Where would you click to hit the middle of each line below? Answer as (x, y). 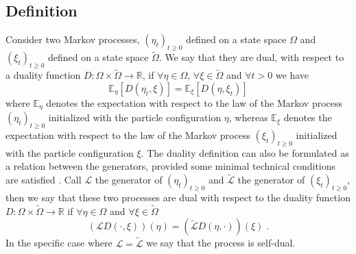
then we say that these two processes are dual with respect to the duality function (178, 198)
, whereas (248, 117)
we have (292, 75)
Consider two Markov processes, (73, 39)
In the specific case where (59, 243)
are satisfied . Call (44, 180)
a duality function (43, 75)
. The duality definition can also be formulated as (245, 152)
